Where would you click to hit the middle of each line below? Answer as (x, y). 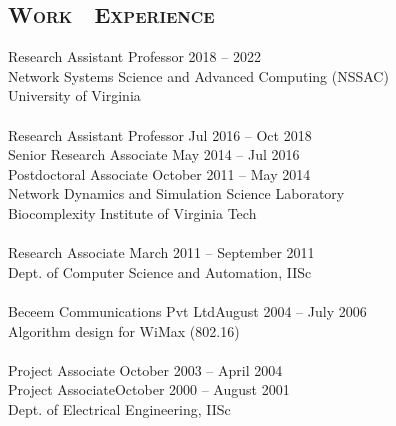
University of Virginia (74, 95)
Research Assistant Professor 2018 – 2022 (134, 56)
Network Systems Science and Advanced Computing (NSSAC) (198, 75)
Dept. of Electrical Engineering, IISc (119, 408)
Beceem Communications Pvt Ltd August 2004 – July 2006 (187, 310)
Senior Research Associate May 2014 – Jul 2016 (154, 154)
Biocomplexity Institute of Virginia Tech (132, 212)
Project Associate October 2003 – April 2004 (145, 369)
